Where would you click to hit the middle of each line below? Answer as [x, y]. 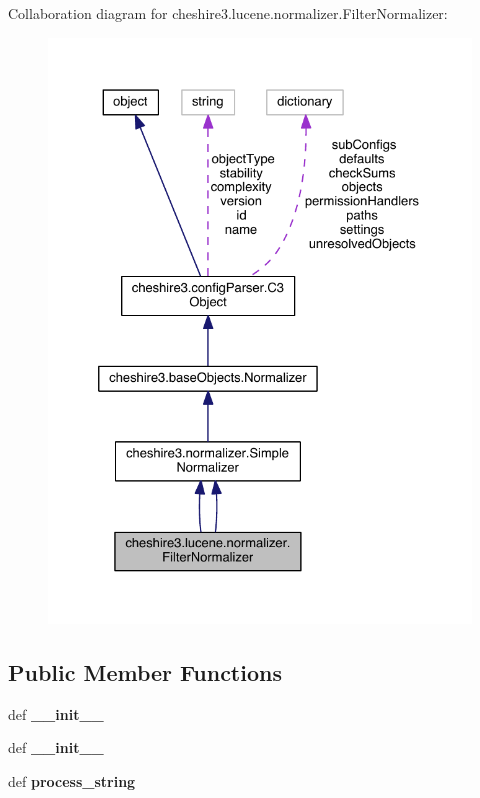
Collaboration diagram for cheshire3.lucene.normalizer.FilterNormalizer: [228, 13]
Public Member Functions [145, 671]
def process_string [72, 780]
